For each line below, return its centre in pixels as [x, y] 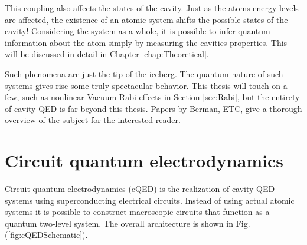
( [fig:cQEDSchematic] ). [46, 235]
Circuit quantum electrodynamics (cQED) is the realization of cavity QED [140, 189]
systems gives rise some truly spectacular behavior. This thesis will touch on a [146, 85]
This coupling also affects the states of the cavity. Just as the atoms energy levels [152, 8]
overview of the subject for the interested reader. [93, 120]
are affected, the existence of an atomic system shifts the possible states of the [146, 19]
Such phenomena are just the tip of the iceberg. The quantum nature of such [144, 73]
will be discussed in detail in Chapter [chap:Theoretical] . [107, 54]
